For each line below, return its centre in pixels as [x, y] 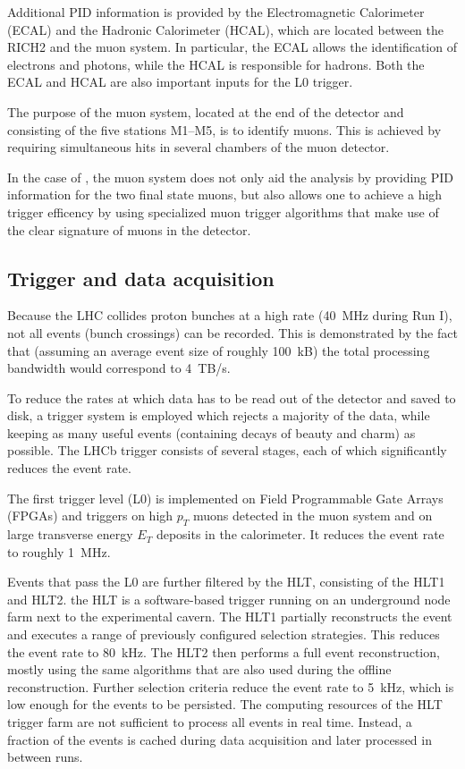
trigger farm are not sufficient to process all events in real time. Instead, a [210, 722]
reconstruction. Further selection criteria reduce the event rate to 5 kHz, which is [231, 686]
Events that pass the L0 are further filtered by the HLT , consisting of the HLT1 [226, 582]
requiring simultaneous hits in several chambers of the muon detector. [199, 147]
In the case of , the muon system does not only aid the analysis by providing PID [231, 177]
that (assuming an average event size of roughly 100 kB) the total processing [219, 350]
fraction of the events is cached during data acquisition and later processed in [220, 739]
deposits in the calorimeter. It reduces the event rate [300, 534]
